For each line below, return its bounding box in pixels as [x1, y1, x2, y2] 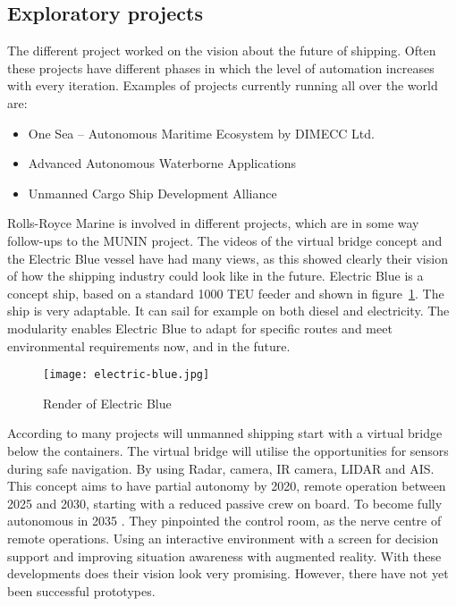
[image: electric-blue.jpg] [43, 368, 210, 382]
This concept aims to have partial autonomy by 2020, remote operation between [7, 476, 446, 495]
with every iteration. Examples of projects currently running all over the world [7, 76, 438, 95]
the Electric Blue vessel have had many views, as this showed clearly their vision [7, 248, 448, 267]
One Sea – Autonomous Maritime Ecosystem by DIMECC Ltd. [28, 123, 375, 142]
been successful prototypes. [7, 581, 156, 600]
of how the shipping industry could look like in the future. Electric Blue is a [7, 266, 424, 285]
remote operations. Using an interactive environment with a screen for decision [7, 528, 439, 547]
